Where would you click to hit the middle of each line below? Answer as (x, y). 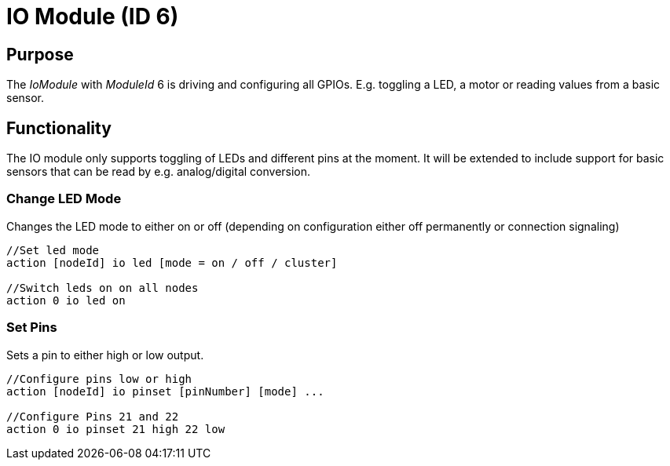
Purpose (40, 54)
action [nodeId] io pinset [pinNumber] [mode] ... (165, 391)
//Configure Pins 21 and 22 (93, 416)
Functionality (59, 128)
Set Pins (32, 328)
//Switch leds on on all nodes (103, 288)
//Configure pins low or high (99, 379)
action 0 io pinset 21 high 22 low (116, 429)
